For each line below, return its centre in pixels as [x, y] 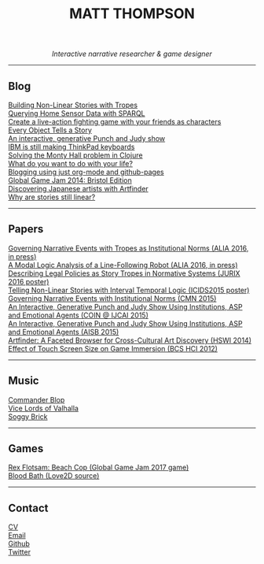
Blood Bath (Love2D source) [54, 476]
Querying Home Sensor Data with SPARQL [77, 113]
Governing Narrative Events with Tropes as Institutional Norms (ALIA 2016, [128, 248]
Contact [28, 508]
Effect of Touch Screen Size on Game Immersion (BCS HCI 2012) [113, 348]
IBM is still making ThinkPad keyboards [71, 147]
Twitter [20, 552]
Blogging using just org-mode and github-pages [86, 172]
